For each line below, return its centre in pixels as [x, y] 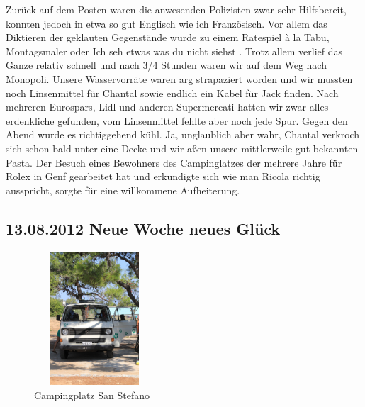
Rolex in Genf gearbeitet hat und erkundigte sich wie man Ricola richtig [163, 176]
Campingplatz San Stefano [92, 395]
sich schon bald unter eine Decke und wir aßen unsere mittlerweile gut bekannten [182, 148]
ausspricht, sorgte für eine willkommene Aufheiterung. [123, 190]
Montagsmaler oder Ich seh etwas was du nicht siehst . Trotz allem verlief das [174, 51]
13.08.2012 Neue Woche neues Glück [143, 228]
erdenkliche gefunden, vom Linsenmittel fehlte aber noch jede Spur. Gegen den [177, 120]
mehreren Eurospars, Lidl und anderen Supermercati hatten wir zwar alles [167, 107]
